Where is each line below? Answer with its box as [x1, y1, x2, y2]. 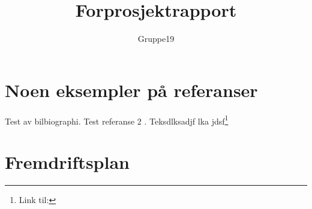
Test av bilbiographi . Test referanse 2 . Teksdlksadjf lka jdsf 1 [5, 113, 229, 127]
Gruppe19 [137, 32, 175, 45]
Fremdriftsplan [5, 150, 130, 174]
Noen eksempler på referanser [5, 77, 258, 102]
